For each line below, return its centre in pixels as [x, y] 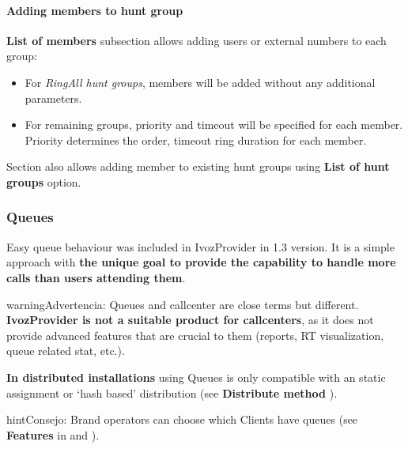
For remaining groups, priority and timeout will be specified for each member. [214, 125]
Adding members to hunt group [95, 10]
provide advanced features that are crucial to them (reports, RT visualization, [195, 335]
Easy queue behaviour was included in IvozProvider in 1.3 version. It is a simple [200, 246]
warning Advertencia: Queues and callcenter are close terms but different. [183, 304]
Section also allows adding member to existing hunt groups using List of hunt [198, 166]
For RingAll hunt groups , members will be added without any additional [200, 82]
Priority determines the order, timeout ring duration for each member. [196, 140]
